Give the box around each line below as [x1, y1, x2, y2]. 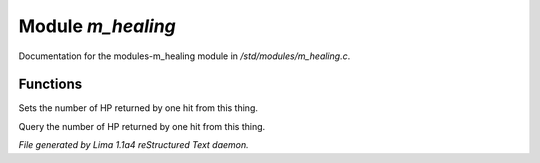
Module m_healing [18, 15, 176, 37]
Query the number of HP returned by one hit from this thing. [18, 120, 266, 132]
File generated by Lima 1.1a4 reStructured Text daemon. [18, 139, 249, 151]
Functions [18, 76, 83, 93]
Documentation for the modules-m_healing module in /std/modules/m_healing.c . [18, 50, 351, 62]
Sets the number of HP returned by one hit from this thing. [18, 102, 259, 114]
